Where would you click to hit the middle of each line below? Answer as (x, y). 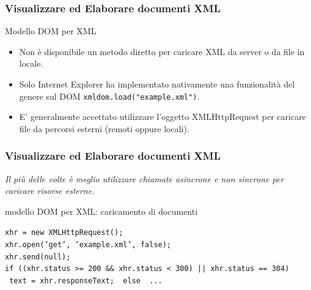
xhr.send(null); (38, 257)
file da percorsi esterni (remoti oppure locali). (104, 128)
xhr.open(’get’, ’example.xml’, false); (88, 245)
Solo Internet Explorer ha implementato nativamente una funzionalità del (157, 84)
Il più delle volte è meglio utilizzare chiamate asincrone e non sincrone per (145, 178)
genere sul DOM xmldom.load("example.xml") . (109, 96)
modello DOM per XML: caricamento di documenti (101, 211)
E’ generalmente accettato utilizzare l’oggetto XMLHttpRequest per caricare (163, 117)
